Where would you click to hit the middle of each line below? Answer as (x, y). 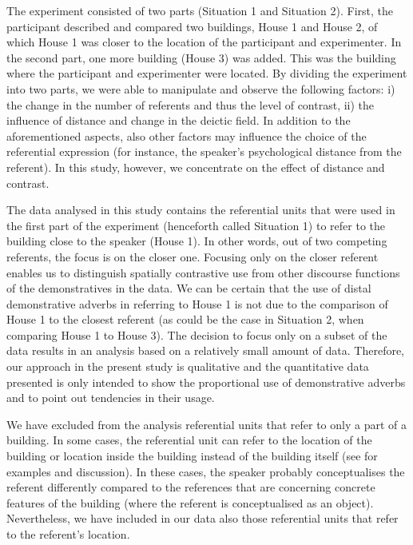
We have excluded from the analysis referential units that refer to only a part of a (206, 424)
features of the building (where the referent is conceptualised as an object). (190, 502)
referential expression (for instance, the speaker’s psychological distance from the (204, 151)
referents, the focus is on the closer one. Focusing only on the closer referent (193, 256)
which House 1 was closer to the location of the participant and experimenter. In (204, 42)
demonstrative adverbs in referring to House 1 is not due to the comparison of (197, 303)
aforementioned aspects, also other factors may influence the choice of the (187, 135)
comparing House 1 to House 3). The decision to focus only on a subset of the (197, 334)
